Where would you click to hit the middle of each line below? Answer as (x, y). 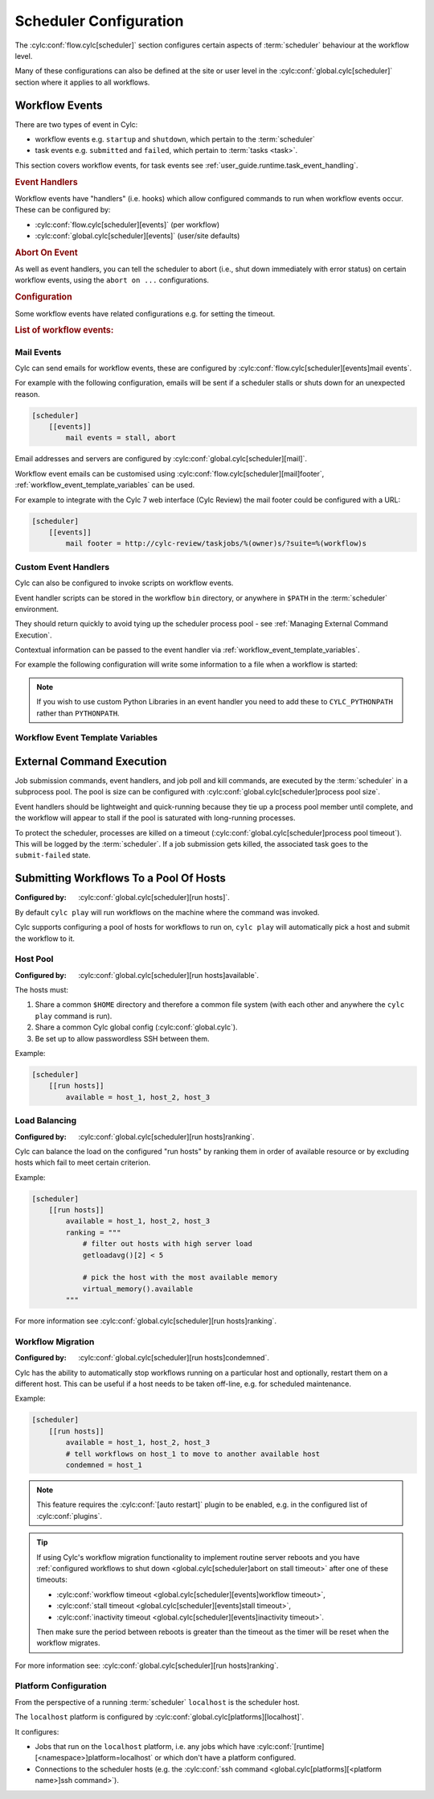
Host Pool (34, 959)
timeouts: (52, 1580)
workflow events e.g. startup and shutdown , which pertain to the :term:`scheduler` (175, 139)
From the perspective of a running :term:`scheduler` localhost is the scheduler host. (158, 1702)
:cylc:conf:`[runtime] (291, 1746)
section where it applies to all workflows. (82, 82)
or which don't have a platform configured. (225, 1758)
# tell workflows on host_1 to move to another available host (193, 1454)
